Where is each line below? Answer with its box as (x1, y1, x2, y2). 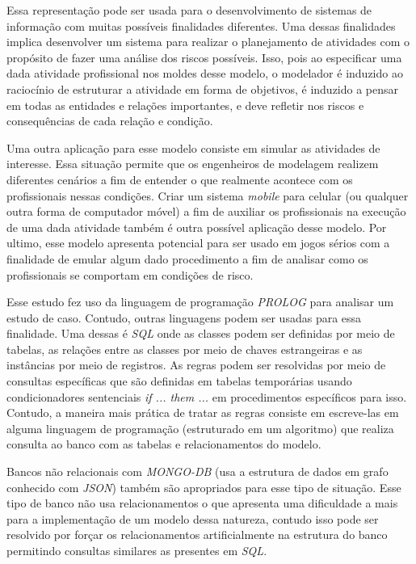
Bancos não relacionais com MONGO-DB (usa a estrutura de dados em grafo (6, 463, 389, 480)
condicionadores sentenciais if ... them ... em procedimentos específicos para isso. (6, 388, 407, 405)
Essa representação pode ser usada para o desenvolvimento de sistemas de (6, 2, 372, 18)
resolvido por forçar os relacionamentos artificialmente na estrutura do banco (6, 526, 388, 543)
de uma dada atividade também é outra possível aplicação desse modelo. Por (6, 218, 387, 235)
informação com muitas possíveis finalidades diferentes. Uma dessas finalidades (6, 17, 396, 34)
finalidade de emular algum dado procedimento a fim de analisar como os (6, 250, 368, 267)
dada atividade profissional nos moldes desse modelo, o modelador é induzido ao (6, 65, 403, 82)
